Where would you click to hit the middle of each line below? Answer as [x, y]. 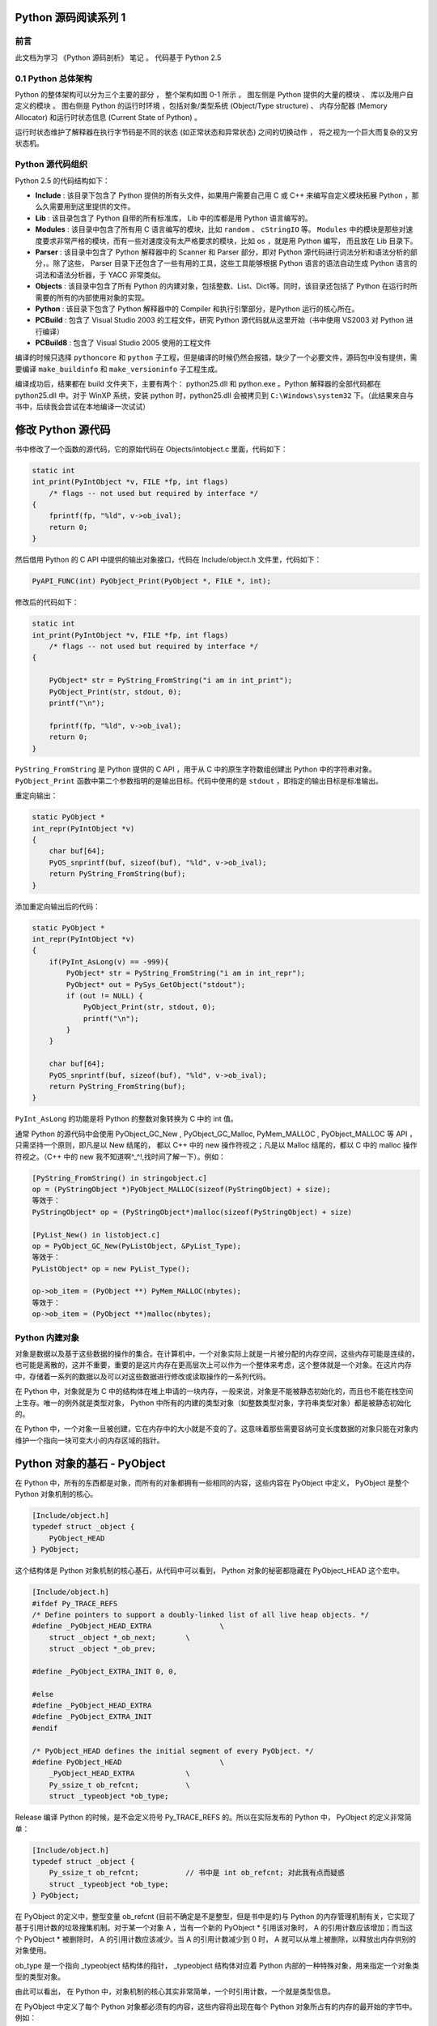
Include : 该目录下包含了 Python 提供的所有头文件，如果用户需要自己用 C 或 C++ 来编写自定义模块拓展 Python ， [224, 195]
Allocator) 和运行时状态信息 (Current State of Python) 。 [108, 117]
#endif [45, 1728]
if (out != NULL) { [104, 996]
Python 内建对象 [47, 1337]
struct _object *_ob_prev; [103, 1649]
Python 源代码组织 [51, 165]
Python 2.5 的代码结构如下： [63, 180]
